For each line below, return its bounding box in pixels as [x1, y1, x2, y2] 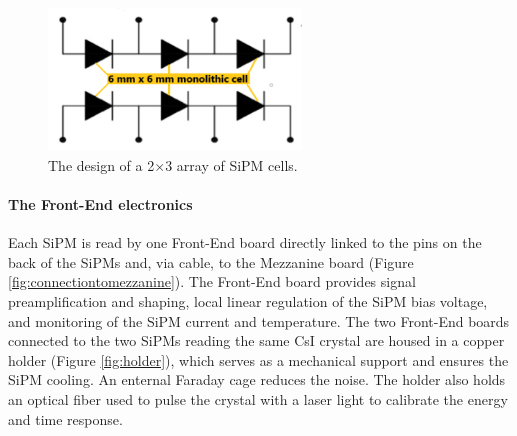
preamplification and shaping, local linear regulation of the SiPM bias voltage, [8, 291, 488, 312]
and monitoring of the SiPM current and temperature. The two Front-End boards [8, 310, 510, 331]
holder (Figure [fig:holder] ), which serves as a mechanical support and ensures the [8, 349, 509, 370]
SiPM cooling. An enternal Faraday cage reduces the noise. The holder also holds [8, 369, 506, 390]
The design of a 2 [48, 154, 155, 175]
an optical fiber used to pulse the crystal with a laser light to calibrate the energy [8, 388, 508, 409]
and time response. [8, 408, 123, 429]
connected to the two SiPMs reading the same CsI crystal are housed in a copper [8, 330, 505, 351]
